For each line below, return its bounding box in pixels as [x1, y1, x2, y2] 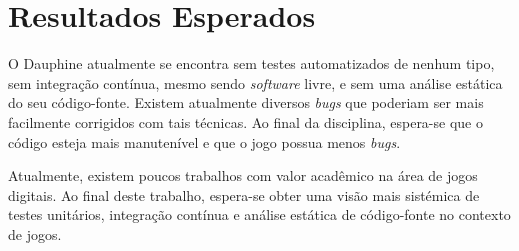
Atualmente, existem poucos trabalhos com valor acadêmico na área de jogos [8, 165, 478, 186]
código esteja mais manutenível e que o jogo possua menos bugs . [8, 131, 401, 152]
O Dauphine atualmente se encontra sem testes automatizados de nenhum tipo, [8, 53, 495, 74]
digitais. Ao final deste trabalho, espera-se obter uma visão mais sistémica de [8, 184, 480, 205]
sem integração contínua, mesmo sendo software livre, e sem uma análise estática [8, 72, 503, 93]
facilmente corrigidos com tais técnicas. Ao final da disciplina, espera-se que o [8, 111, 483, 132]
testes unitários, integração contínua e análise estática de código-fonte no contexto [8, 204, 511, 225]
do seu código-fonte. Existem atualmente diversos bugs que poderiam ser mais [8, 92, 484, 113]
